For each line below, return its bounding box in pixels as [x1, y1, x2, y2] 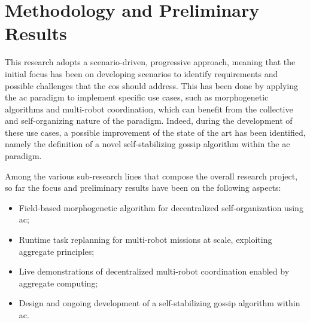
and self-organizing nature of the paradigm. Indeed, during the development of [5, 114, 293, 127]
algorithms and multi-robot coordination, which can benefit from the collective [5, 102, 293, 115]
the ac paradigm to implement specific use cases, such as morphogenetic [5, 91, 269, 103]
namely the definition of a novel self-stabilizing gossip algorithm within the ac [5, 138, 290, 150]
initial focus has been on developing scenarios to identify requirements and [5, 67, 278, 80]
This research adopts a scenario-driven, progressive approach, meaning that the [5, 56, 296, 68]
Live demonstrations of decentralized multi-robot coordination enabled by [19, 265, 290, 278]
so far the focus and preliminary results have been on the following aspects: [5, 181, 281, 194]
